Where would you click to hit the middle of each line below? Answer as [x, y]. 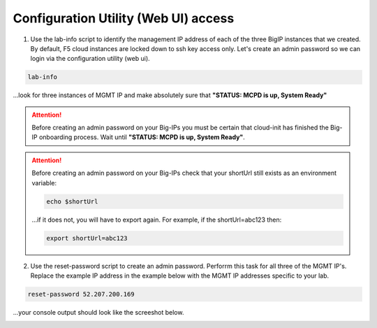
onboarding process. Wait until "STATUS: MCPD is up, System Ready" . [142, 137]
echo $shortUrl [72, 201]
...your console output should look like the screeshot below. [98, 312]
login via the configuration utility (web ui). [90, 59]
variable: [44, 183]
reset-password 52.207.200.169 [81, 294]
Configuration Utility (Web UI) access [124, 18]
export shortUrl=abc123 [87, 238]
